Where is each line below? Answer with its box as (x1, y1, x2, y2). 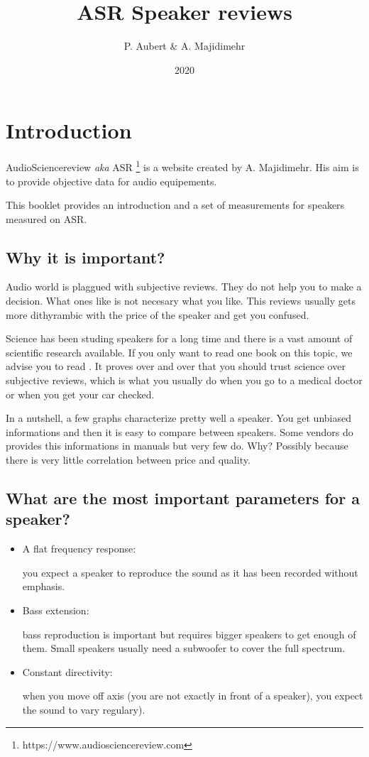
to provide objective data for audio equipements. (6, 173, 217, 188)
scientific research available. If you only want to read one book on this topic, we (6, 344, 353, 359)
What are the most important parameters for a (6, 487, 360, 508)
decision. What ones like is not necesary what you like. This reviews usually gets (6, 293, 356, 308)
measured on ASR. (6, 211, 87, 226)
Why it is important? (6, 246, 165, 268)
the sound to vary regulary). (22, 702, 145, 717)
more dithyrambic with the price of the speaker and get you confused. (6, 307, 309, 322)
